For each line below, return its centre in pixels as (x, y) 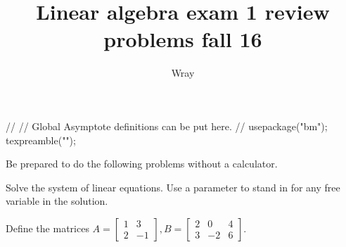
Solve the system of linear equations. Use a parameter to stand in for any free (173, 187)
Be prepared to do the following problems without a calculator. (142, 164)
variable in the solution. (57, 201)
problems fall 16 (183, 39)
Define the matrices (47, 228)
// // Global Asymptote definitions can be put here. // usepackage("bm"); (167, 126)
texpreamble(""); (41, 140)
